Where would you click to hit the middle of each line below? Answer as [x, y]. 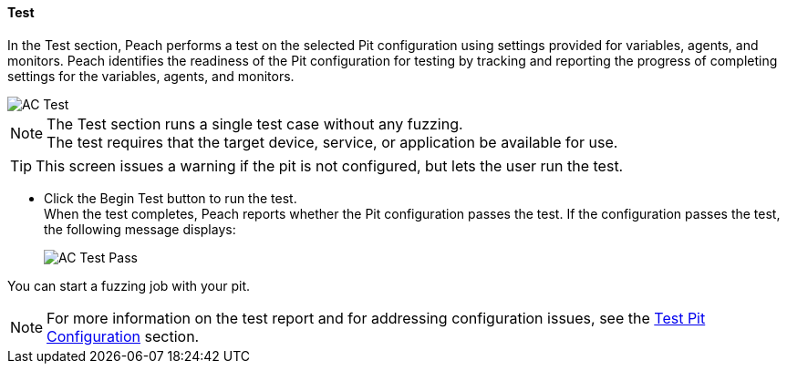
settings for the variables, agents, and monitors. [151, 76]
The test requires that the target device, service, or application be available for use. [332, 142]
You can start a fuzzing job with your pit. [129, 285]
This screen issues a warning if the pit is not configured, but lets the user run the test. [330, 165]
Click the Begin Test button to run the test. [171, 198]
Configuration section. [123, 336]
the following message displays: [140, 229]
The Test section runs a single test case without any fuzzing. [255, 124]
